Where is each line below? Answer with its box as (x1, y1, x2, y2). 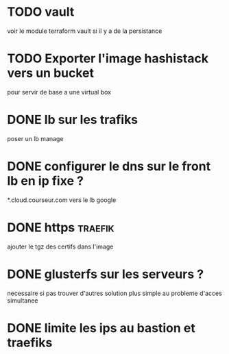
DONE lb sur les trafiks (7, 112, 138, 127)
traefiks (7, 335, 53, 350)
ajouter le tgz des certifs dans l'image (7, 242, 114, 251)
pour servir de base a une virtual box (7, 88, 112, 96)
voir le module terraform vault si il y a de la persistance (7, 27, 162, 35)
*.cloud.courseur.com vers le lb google (7, 196, 117, 204)
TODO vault (7, 4, 75, 20)
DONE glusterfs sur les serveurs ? (7, 266, 204, 281)
